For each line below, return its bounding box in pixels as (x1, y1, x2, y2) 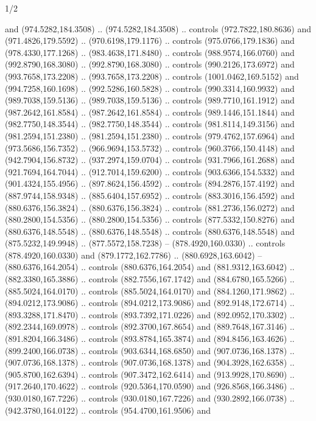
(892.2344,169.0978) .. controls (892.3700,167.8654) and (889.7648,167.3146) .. (5, 320, 295, 333)
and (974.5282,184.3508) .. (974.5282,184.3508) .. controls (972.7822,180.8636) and (5, 22, 311, 35)
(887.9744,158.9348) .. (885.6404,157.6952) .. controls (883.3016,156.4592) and (5, 189, 295, 201)
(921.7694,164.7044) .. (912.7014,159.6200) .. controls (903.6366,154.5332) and (5, 165, 295, 178)
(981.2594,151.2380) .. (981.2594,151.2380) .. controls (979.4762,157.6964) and (5, 129, 295, 142)
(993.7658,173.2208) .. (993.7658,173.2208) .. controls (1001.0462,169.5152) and (5, 69, 299, 82)
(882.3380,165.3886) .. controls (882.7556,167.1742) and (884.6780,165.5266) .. (5, 273, 295, 285)
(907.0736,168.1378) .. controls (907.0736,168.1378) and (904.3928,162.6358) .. (5, 356, 295, 369)
